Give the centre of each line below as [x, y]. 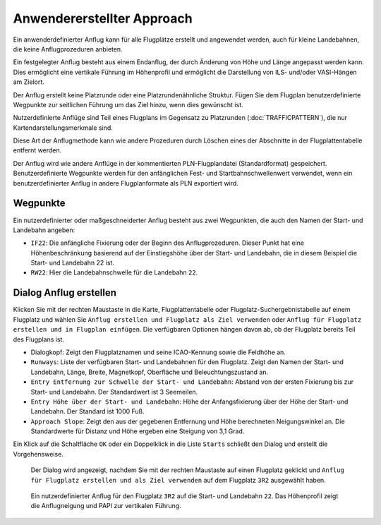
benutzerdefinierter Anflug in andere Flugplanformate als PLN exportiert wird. [126, 183]
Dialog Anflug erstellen [65, 293]
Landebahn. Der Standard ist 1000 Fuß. [87, 411]
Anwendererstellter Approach [103, 18]
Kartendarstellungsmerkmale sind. [63, 128]
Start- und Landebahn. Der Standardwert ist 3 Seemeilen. [114, 392]
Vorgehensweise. [38, 454]
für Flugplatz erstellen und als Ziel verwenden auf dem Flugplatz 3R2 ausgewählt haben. [178, 480]
